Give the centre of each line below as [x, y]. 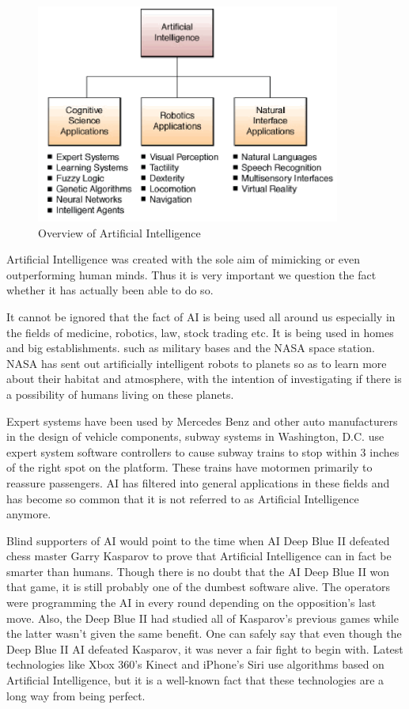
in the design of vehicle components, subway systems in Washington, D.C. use [195, 436]
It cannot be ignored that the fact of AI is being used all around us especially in [201, 316]
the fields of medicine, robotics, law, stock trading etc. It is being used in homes [200, 332]
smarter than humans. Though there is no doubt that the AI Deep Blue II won [198, 571]
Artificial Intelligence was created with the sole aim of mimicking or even [184, 259]
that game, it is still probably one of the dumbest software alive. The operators [199, 587]
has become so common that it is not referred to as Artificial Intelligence [183, 498]
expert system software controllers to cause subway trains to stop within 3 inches [203, 451]
